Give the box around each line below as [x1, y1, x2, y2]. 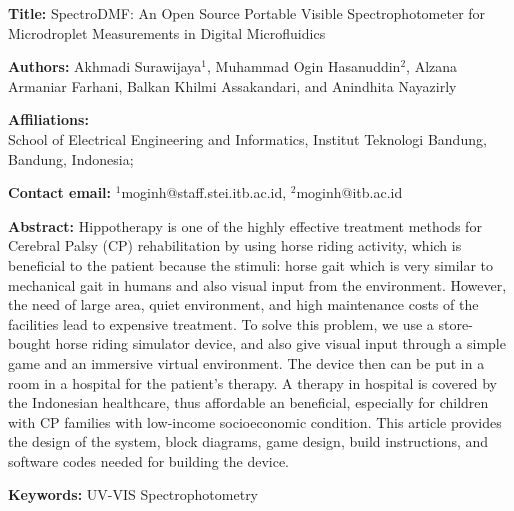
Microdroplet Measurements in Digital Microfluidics [8, 22, 326, 43]
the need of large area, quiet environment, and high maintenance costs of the [8, 294, 479, 315]
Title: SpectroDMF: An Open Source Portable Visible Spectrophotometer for [8, 3, 486, 23]
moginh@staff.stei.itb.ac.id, [121, 182, 287, 203]
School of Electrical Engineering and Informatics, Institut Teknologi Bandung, [8, 128, 487, 149]
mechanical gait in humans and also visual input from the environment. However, [8, 274, 507, 295]
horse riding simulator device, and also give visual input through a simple [55, 333, 506, 354]
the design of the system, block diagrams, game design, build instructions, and [8, 431, 489, 452]
